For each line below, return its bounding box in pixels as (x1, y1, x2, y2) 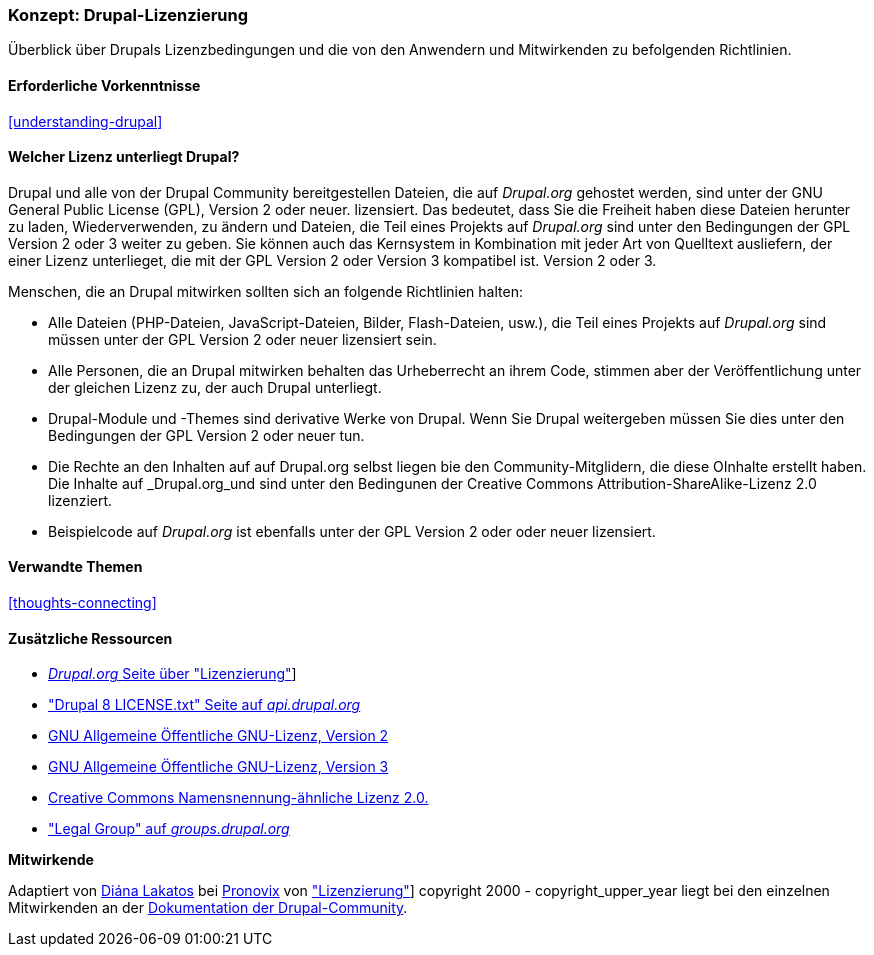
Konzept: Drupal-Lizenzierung (8, 5, 249, 25)
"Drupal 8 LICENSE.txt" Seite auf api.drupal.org (48, 696, 361, 714)
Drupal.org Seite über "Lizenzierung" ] (48, 665, 297, 683)
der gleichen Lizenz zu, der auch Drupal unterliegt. (48, 378, 382, 396)
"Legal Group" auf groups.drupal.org (48, 820, 290, 838)
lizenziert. (48, 491, 113, 509)
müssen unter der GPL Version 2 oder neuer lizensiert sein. (48, 330, 437, 348)
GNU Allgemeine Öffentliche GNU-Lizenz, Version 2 (48, 727, 389, 745)
